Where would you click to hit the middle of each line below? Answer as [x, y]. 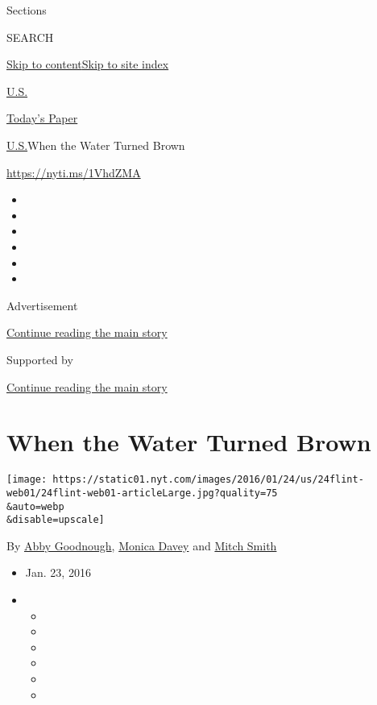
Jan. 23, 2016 [58, 572]
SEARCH [30, 37]
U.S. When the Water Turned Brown [96, 145]
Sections [27, 10]
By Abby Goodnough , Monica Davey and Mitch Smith [142, 545]
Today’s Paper [42, 118]
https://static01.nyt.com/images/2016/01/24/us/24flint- [208, 480]
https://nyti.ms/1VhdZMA [74, 172]
